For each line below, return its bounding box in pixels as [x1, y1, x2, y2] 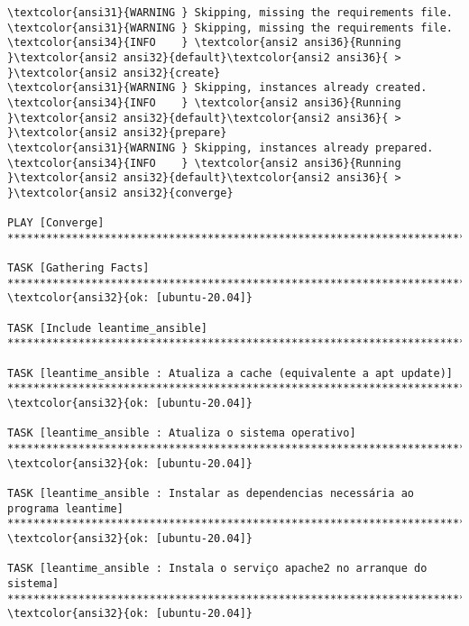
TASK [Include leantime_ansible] [7, 321, 207, 335]
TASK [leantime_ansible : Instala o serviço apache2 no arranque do [7, 562, 428, 575]
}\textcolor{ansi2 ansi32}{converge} [7, 186, 234, 199]
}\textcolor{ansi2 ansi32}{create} [7, 66, 221, 79]
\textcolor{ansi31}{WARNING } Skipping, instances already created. [7, 81, 428, 95]
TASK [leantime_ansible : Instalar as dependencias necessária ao [7, 487, 415, 500]
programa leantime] [7, 502, 124, 515]
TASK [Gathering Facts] [7, 262, 150, 275]
